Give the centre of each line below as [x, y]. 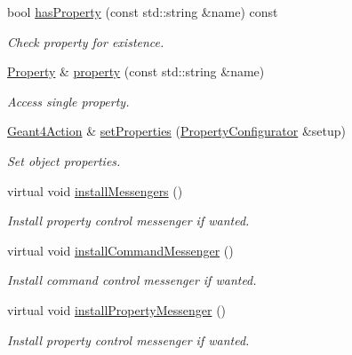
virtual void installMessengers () [95, 190]
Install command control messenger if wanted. [132, 280]
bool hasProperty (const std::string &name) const [143, 12]
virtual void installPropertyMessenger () [117, 309]
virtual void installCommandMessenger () [120, 250]
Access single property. [68, 101]
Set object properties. [64, 160]
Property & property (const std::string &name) [136, 71]
